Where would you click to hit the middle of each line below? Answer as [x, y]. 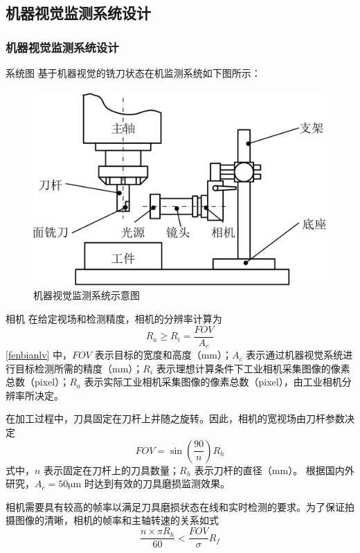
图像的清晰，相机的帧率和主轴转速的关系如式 [117, 520]
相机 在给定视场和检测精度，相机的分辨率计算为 [114, 318]
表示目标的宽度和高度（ [148, 355]
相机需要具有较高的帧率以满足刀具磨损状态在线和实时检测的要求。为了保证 [175, 506]
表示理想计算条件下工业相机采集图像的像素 [253, 368]
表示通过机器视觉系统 [295, 355]
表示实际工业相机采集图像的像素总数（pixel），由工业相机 [213, 382]
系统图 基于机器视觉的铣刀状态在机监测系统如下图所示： [133, 73]
